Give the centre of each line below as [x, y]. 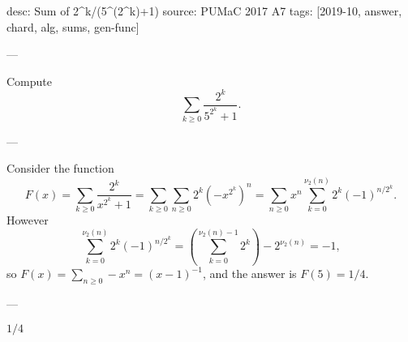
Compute [29, 81]
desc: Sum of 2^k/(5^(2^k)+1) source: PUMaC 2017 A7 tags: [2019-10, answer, [204, 11]
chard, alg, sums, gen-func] [73, 26]
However [28, 219]
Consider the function [60, 168]
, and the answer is [249, 274]
